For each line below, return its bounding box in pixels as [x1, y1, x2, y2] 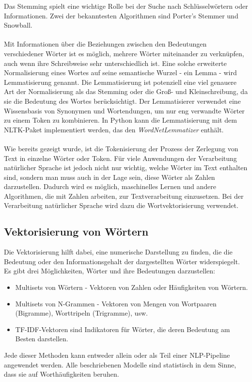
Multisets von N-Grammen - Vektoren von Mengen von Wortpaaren [15, 298, 217, 308]
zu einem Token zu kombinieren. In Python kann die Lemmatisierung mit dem [4, 115, 237, 125]
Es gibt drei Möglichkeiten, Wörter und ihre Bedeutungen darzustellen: [4, 266, 215, 276]
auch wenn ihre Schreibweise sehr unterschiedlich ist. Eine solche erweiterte [4, 58, 227, 68]
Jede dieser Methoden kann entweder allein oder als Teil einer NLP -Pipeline [4, 350, 230, 360]
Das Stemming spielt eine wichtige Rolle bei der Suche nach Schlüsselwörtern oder [4, 1, 248, 11]
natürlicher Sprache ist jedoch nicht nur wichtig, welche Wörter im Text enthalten [4, 162, 248, 173]
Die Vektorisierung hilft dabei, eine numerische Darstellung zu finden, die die [4, 247, 233, 257]
